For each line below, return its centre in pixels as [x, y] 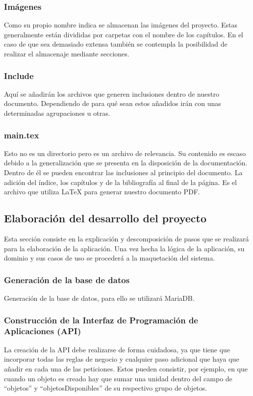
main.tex [22, 135]
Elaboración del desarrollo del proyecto [105, 218]
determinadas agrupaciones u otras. [57, 113]
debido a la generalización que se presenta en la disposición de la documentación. [126, 163]
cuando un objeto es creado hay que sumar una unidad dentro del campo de [118, 378]
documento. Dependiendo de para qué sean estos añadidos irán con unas [113, 103]
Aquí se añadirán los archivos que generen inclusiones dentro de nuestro [112, 93]
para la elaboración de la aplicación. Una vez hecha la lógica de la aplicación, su [124, 248]
